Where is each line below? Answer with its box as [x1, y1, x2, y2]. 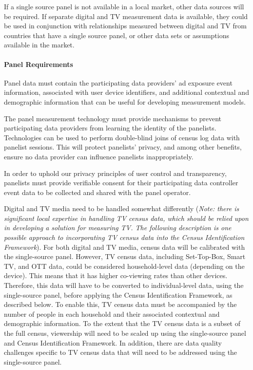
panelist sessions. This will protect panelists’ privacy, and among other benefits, [4, 142, 242, 152]
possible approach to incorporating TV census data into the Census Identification [4, 232, 245, 242]
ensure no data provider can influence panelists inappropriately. [4, 151, 194, 161]
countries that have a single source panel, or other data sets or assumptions [4, 30, 229, 40]
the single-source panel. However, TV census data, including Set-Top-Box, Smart [4, 251, 246, 261]
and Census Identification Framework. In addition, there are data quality [4, 337, 222, 348]
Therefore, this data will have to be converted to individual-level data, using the [4, 280, 244, 290]
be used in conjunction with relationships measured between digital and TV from [4, 21, 247, 31]
